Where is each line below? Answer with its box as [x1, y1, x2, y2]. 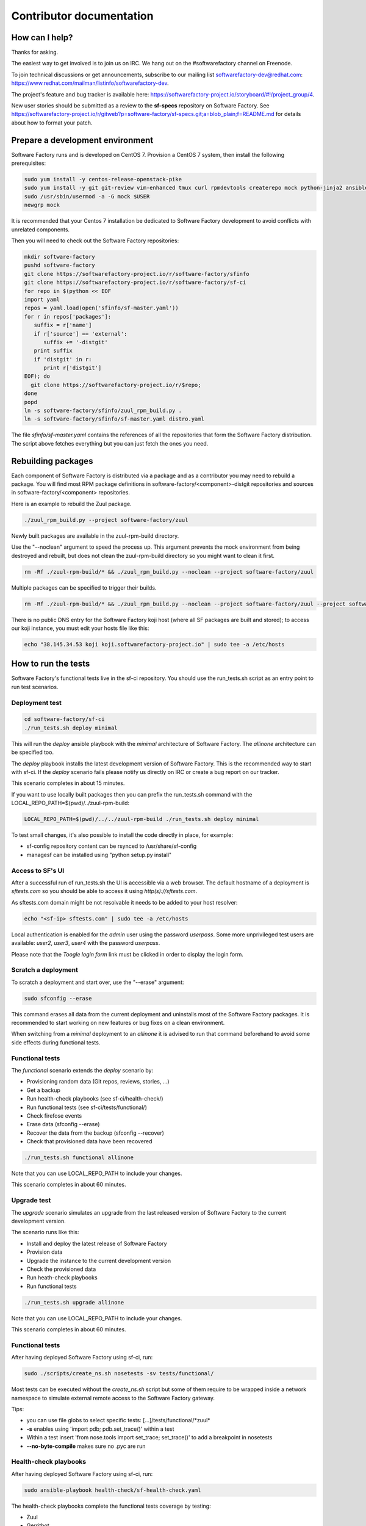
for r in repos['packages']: [24, 313, 112, 320]
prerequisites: [11, 159, 46, 167]
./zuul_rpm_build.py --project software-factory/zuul [24, 516, 188, 523]
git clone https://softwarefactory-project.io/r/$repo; [30, 382, 201, 388]
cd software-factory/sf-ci [24, 716, 105, 723]
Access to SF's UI [11, 866, 65, 875]
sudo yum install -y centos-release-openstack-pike [24, 176, 182, 183]
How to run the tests [11, 659, 90, 669]
